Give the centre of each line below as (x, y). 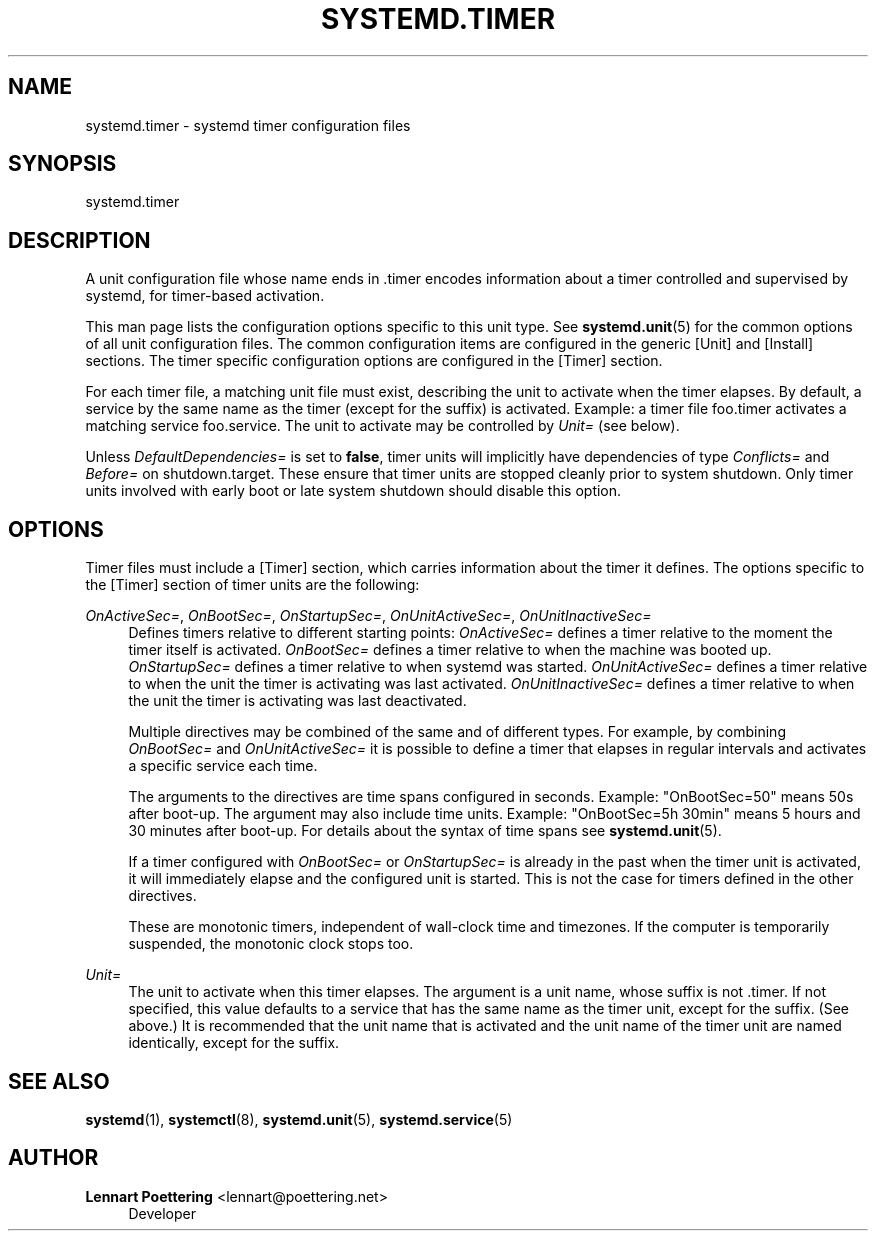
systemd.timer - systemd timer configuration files (248, 125)
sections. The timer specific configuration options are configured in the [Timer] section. (374, 361)
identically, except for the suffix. (234, 1043)
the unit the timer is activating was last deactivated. (297, 701)
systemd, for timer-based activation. (205, 296)
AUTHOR (53, 1158)
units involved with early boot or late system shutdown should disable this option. (353, 491)
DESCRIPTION (79, 240)
